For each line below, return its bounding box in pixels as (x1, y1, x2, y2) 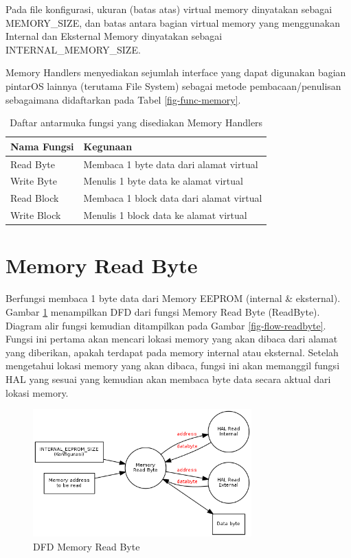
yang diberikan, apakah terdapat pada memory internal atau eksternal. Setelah (5, 345, 339, 359)
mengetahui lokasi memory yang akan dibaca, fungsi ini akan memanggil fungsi (5, 358, 340, 373)
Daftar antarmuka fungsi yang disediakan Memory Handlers (10, 115, 263, 130)
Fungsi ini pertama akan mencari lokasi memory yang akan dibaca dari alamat (5, 332, 338, 346)
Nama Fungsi (10, 139, 74, 153)
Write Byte (10, 174, 57, 188)
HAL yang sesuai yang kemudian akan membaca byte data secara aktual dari (5, 371, 331, 386)
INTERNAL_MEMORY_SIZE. (5, 42, 141, 56)
